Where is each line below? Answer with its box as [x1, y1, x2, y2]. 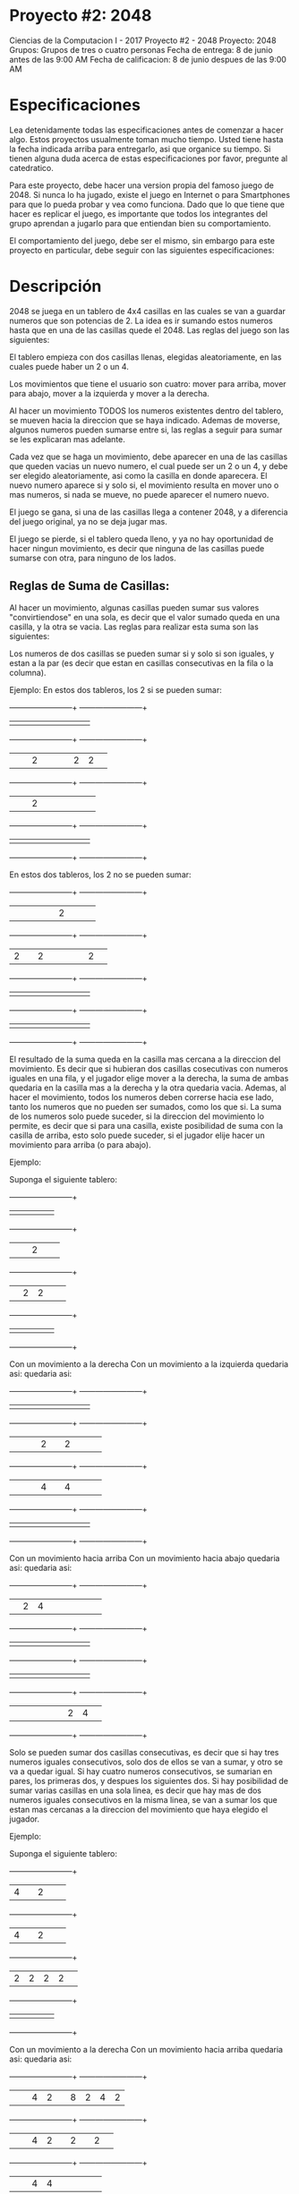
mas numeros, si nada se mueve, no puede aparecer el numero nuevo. [9, 489, 269, 499]
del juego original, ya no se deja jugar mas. [9, 516, 167, 526]
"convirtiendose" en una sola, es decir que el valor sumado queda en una [9, 611, 280, 622]
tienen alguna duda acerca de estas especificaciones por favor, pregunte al [9, 153, 288, 164]
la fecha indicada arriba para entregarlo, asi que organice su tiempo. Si [9, 143, 271, 154]
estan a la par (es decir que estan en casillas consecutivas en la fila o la [9, 657, 274, 668]
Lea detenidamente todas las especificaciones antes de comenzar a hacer [9, 124, 284, 135]
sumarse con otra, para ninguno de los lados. [9, 552, 176, 563]
